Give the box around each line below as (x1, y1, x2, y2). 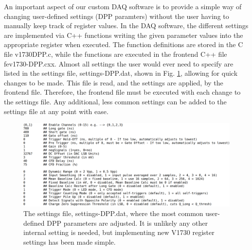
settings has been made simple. (23, 236, 116, 247)
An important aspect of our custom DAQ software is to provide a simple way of (4, 1, 242, 11)
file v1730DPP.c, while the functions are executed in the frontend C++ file (4, 49, 227, 59)
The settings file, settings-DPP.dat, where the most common (23, 208, 203, 218)
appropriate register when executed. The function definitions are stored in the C (4, 39, 243, 50)
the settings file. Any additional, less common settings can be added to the (4, 96, 227, 106)
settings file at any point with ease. (4, 106, 108, 116)
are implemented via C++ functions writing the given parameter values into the (4, 30, 243, 40)
